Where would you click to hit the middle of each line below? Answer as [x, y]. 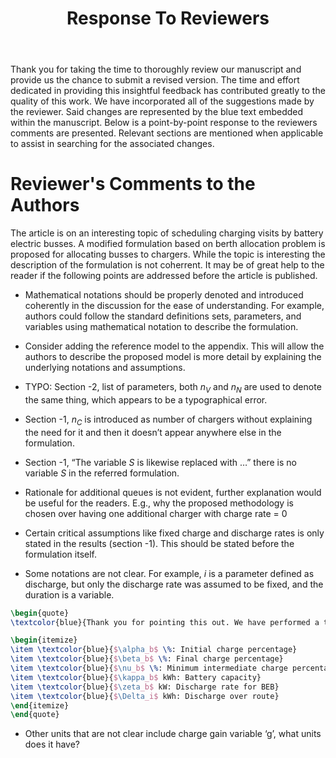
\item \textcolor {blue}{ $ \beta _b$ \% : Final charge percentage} [147, 659]
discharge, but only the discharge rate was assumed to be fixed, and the [174, 584]
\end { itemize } [40, 705]
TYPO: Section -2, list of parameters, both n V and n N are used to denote [173, 388]
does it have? [52, 744]
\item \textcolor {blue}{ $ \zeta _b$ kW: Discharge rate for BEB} [145, 687]
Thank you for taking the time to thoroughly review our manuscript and [156, 69]
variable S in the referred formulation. [102, 473]
